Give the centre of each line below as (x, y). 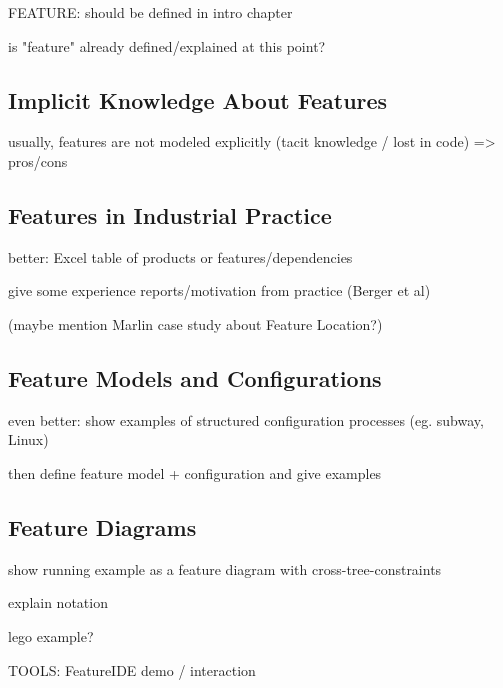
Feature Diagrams (102, 526)
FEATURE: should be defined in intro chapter (150, 12)
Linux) (28, 439)
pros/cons (38, 160)
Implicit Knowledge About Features (198, 99)
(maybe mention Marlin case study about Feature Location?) (195, 323)
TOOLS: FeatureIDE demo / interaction (132, 669)
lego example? (51, 635)
